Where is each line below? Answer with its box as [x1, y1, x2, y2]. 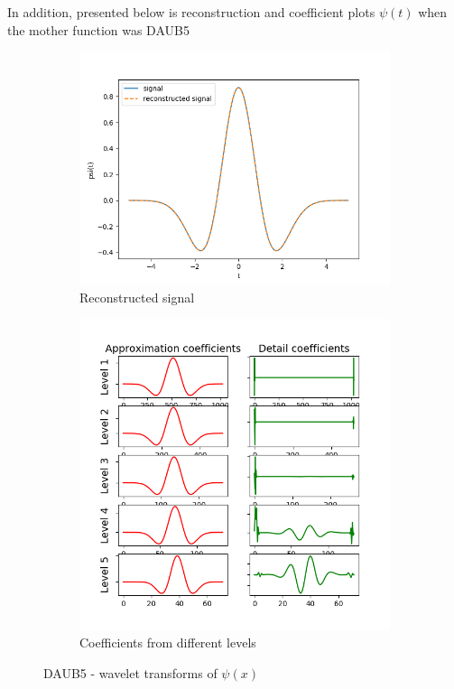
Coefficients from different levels [79, 632, 256, 651]
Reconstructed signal [79, 287, 195, 306]
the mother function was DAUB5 [7, 20, 190, 39]
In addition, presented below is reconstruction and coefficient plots [7, 3, 375, 21]
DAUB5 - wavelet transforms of [43, 663, 218, 682]
